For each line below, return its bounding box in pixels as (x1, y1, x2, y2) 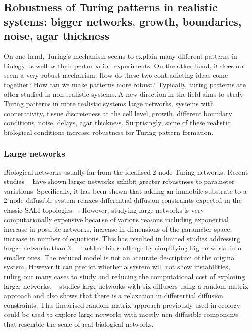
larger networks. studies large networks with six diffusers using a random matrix (4, 281, 248, 291)
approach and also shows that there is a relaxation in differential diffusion (4, 290, 223, 300)
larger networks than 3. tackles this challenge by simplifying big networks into (4, 243, 241, 253)
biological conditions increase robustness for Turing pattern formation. (4, 127, 214, 137)
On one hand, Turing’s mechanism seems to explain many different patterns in (4, 50, 237, 61)
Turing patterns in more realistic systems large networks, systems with (4, 98, 214, 108)
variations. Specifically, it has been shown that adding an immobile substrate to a (4, 185, 247, 196)
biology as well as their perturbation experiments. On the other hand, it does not (4, 60, 246, 70)
